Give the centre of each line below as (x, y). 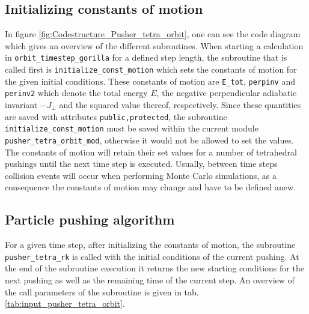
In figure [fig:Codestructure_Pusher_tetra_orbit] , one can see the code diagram (153, 34)
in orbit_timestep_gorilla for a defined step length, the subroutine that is (146, 57)
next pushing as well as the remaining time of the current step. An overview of (150, 280)
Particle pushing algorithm (90, 219)
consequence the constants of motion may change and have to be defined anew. (150, 187)
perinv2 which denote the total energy (76, 93)
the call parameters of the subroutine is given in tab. (102, 291)
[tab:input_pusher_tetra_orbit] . (65, 303)
